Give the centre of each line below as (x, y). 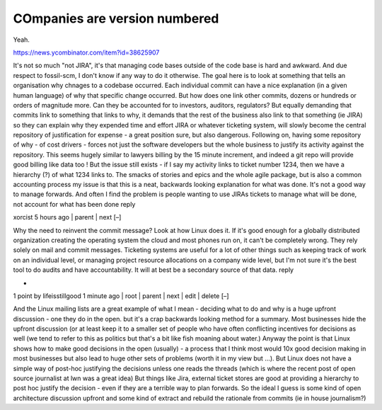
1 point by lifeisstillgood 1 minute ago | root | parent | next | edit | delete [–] (121, 296)
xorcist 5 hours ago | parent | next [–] (67, 217)
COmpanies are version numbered (116, 18)
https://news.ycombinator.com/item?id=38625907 (86, 52)
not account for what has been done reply (74, 204)
